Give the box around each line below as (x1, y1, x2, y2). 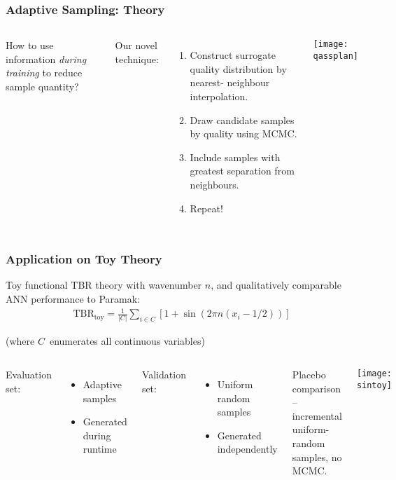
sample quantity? (6, 79, 79, 93)
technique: (115, 51, 159, 66)
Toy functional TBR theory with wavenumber (6, 277, 202, 292)
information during (6, 51, 87, 66)
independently (217, 441, 278, 456)
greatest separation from (190, 163, 295, 178)
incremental (292, 408, 342, 423)
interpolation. (190, 89, 248, 103)
